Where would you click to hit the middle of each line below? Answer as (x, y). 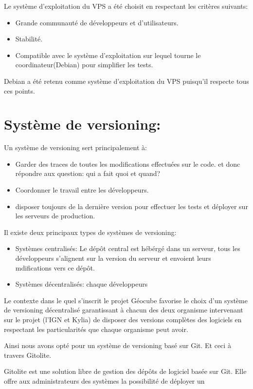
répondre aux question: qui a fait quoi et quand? (88, 173)
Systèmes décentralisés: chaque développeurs (81, 284)
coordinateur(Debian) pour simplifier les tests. (84, 65)
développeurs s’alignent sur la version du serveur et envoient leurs (113, 258)
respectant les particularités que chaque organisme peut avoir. (96, 329)
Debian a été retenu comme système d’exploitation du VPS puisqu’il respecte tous (126, 81)
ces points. (19, 90)
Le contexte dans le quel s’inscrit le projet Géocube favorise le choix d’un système (126, 300)
